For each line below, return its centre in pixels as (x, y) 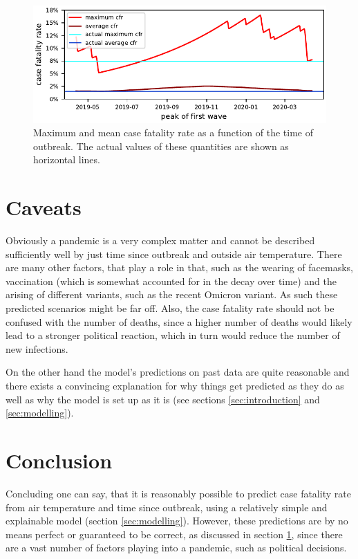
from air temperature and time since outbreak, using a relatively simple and (167, 507)
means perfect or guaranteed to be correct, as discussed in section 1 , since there (174, 534)
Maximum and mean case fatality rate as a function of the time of (173, 132)
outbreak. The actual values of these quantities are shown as (161, 146)
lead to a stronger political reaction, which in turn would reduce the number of (173, 335)
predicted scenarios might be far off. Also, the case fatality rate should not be (170, 308)
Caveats (44, 207)
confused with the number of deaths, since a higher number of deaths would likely (179, 321)
